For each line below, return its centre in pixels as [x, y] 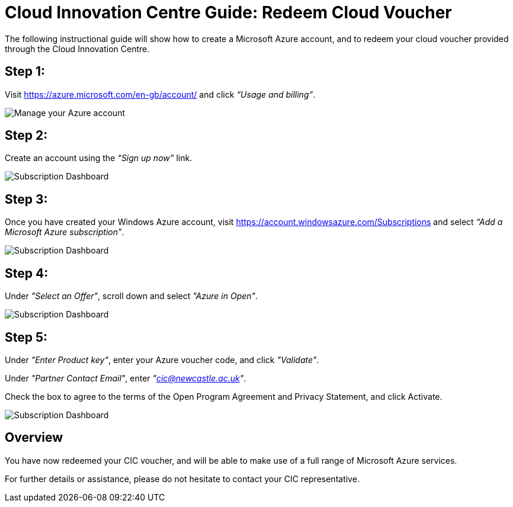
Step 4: [27, 273]
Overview [34, 438]
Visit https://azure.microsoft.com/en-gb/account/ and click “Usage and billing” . [160, 94]
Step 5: [26, 337]
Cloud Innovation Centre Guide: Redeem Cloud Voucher [228, 12]
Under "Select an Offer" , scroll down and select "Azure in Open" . [132, 296]
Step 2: [26, 136]
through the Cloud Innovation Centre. [77, 49]
